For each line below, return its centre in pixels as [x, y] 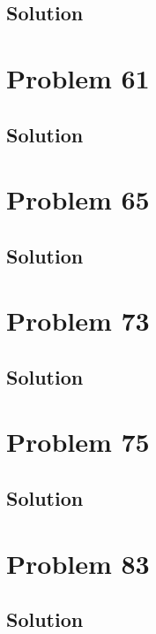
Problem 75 [78, 442]
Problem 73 [78, 321]
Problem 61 [78, 77]
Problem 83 [78, 563]
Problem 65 [78, 199]
